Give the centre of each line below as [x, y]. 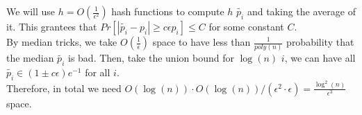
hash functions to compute [168, 11]
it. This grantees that [52, 26]
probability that [320, 42]
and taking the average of [301, 11]
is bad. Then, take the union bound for [151, 58]
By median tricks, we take [62, 42]
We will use [31, 11]
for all [98, 72]
